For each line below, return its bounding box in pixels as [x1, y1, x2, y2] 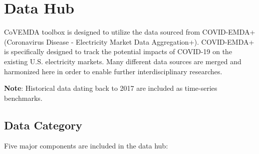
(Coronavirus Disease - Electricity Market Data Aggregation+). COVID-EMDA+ [4, 36, 254, 47]
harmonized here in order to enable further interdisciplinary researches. [4, 66, 222, 76]
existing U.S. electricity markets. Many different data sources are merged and [4, 56, 241, 66]
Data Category [4, 117, 82, 132]
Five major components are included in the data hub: [4, 140, 168, 151]
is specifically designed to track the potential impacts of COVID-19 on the [4, 46, 232, 57]
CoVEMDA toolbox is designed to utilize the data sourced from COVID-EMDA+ [4, 27, 255, 37]
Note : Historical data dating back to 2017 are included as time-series [4, 83, 217, 93]
